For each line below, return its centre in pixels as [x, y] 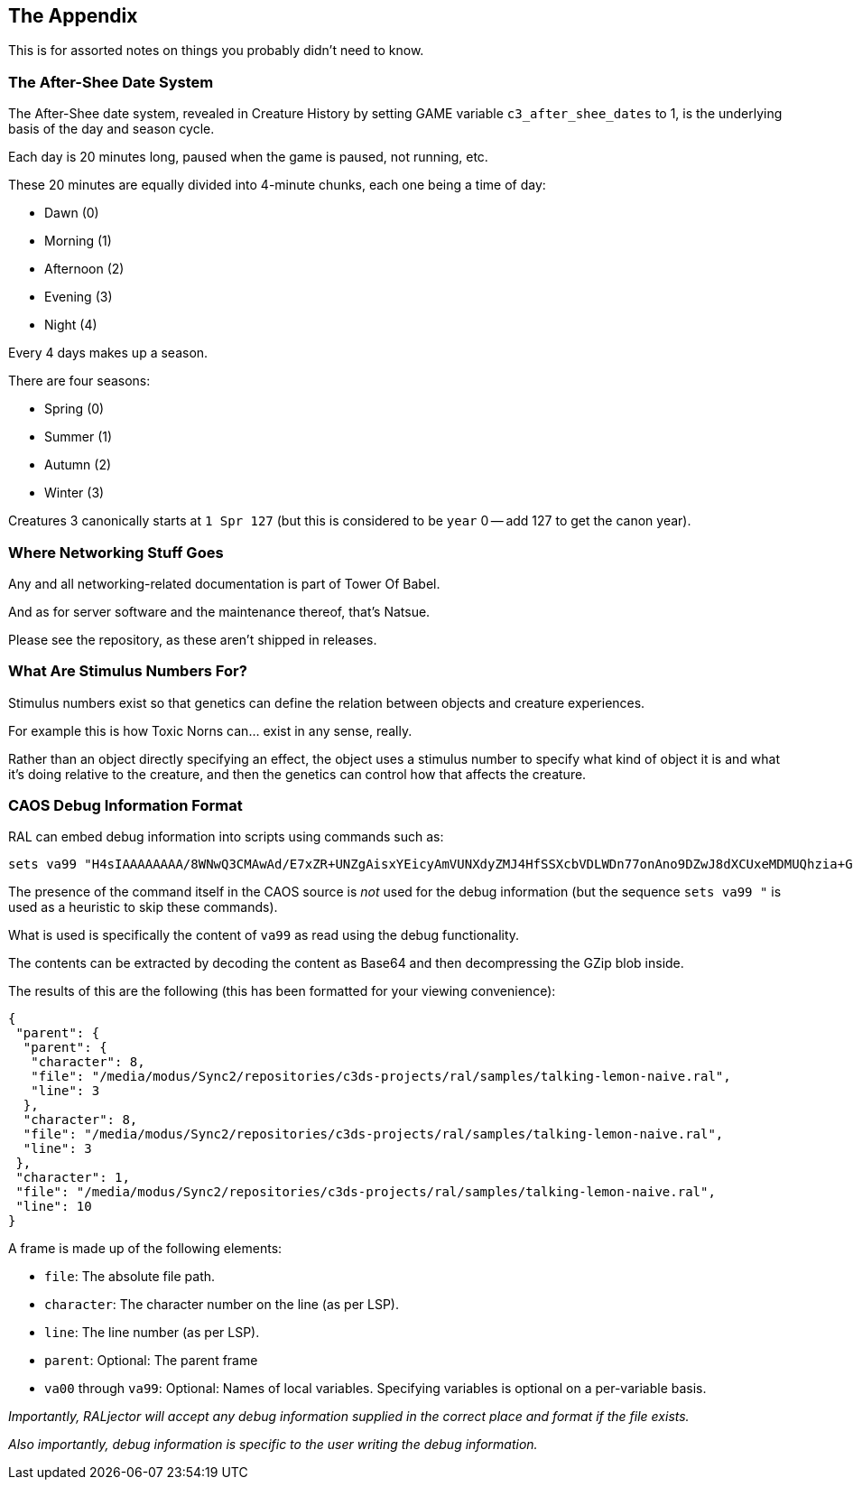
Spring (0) [74, 409]
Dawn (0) [72, 213]
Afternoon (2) [84, 269]
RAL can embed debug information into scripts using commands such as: [226, 837]
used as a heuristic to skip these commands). [143, 907]
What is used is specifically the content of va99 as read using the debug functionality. [264, 935]
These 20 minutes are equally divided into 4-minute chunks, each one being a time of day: [277, 185]
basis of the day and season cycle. [111, 129]
